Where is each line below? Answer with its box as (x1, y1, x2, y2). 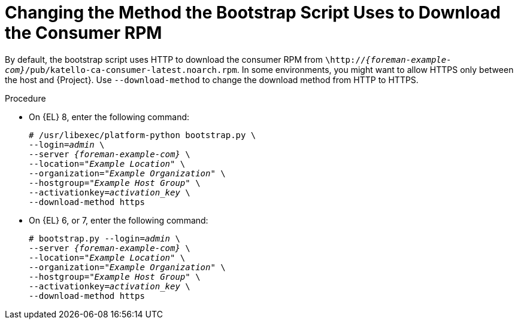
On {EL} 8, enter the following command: (29, 111, 190, 122)
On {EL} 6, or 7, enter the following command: (29, 215, 208, 225)
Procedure (5, 93, 46, 103)
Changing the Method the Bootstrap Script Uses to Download (5, 2, 501, 23)
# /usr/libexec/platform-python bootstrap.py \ (29, 130, 256, 140)
